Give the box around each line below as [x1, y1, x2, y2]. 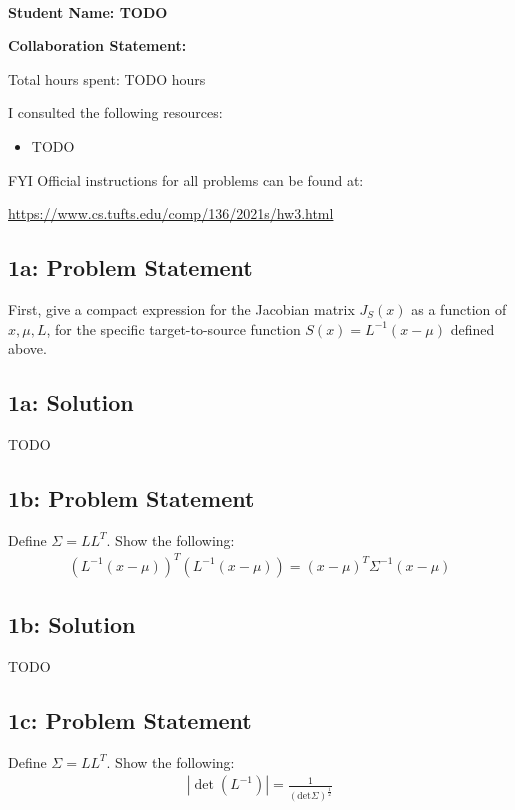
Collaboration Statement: [8, 35, 187, 56]
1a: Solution [8, 387, 134, 418]
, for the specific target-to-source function [46, 318, 301, 339]
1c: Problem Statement [8, 705, 252, 736]
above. [8, 338, 47, 359]
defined [450, 318, 495, 339]
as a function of [411, 298, 507, 319]
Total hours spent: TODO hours [8, 68, 206, 89]
